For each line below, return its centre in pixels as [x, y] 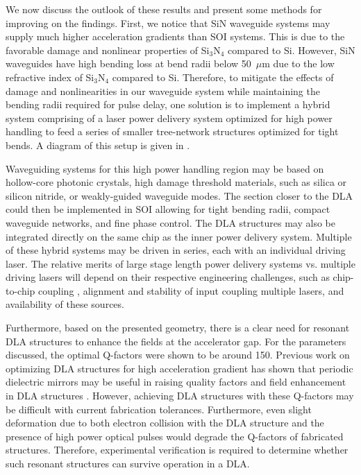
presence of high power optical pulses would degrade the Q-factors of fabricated [175, 436]
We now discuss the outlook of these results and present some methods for [164, 9]
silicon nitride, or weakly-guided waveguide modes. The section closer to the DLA [179, 195]
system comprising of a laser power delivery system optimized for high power [169, 118]
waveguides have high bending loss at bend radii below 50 [128, 63]
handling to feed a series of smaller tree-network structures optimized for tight [172, 131]
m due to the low [298, 63]
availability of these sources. [65, 304]
